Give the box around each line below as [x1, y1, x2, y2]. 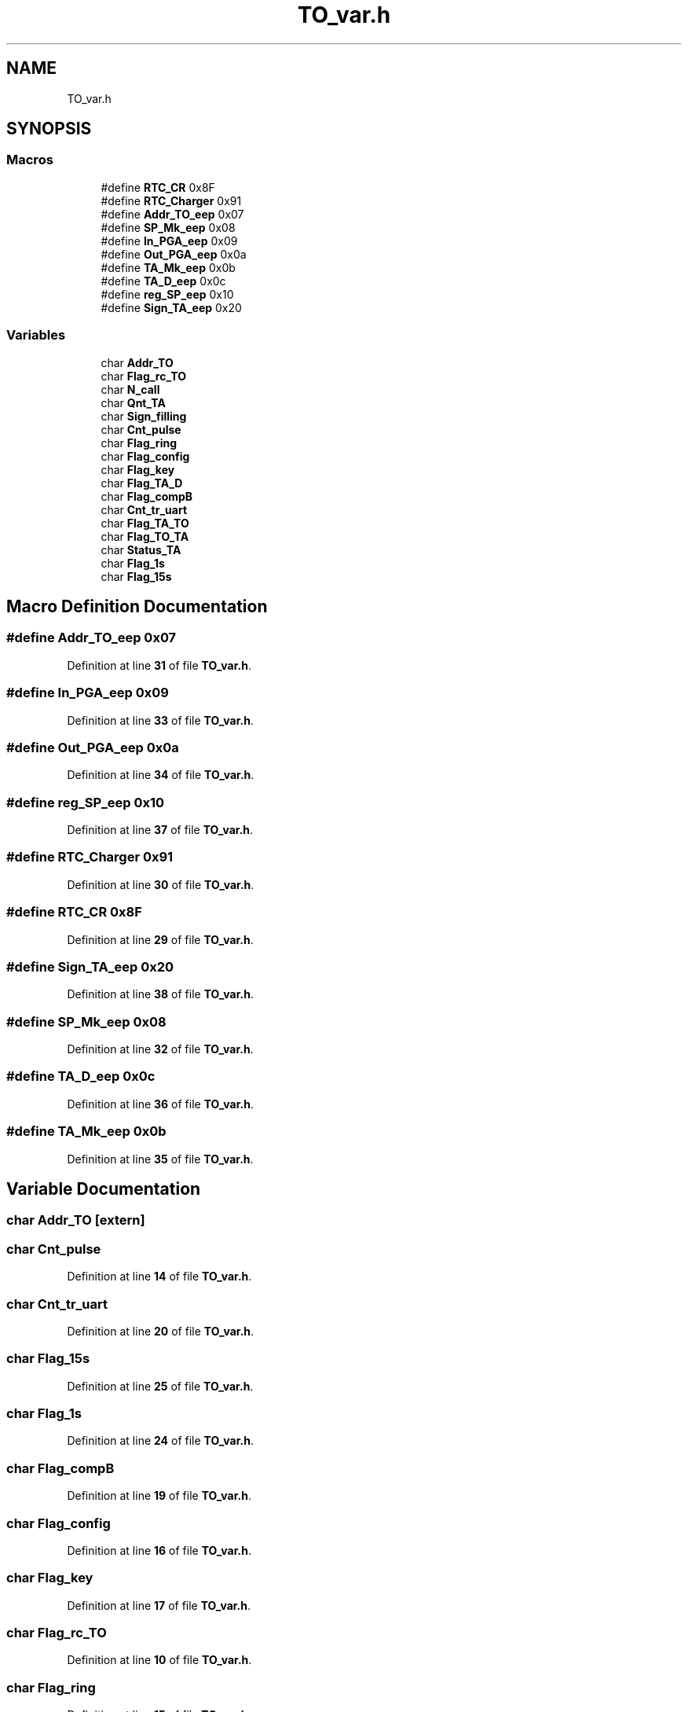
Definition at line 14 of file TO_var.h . [67, 1269, 252, 1284]
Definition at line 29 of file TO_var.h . [67, 932, 254, 946]
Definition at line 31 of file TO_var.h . [67, 658, 251, 672]
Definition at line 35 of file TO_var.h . [67, 1152, 254, 1166]
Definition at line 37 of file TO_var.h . [67, 823, 254, 837]
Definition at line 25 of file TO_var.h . [67, 1379, 254, 1393]
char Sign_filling [101, 409, 187, 423]
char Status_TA [101, 542, 181, 557]
